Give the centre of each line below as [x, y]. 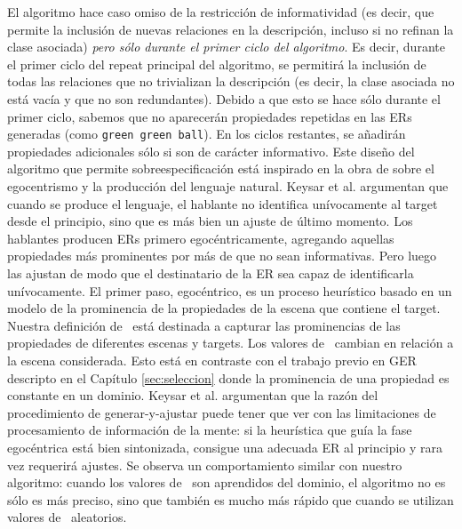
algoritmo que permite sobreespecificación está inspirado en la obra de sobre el [221, 168]
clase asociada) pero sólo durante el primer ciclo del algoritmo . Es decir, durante [226, 47]
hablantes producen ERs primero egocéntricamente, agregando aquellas [201, 238]
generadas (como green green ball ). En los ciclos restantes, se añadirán [207, 134]
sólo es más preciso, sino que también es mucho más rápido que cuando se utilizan [231, 499]
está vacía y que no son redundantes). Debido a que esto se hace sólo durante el [224, 98]
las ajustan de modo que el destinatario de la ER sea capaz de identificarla [211, 273]
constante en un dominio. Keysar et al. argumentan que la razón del [193, 395]
